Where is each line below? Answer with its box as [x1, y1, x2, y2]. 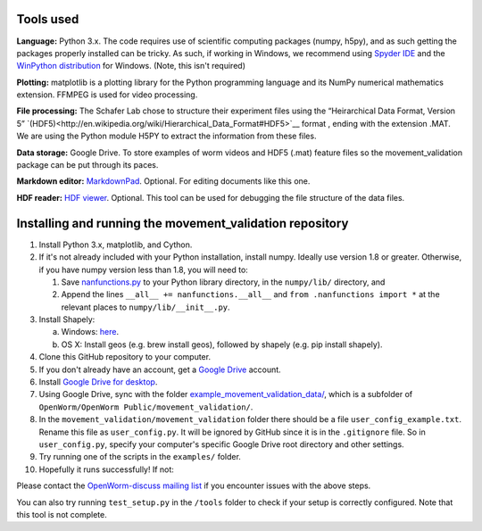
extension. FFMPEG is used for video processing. [16, 89, 198, 100]
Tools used [16, 12, 79, 27]
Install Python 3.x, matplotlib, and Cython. [38, 239, 193, 250]
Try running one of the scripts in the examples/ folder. [38, 452, 241, 462]
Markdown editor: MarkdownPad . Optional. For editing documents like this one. [16, 176, 311, 187]
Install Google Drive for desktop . [38, 377, 158, 387]
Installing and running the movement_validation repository [16, 215, 349, 231]
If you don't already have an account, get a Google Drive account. [38, 364, 281, 375]
